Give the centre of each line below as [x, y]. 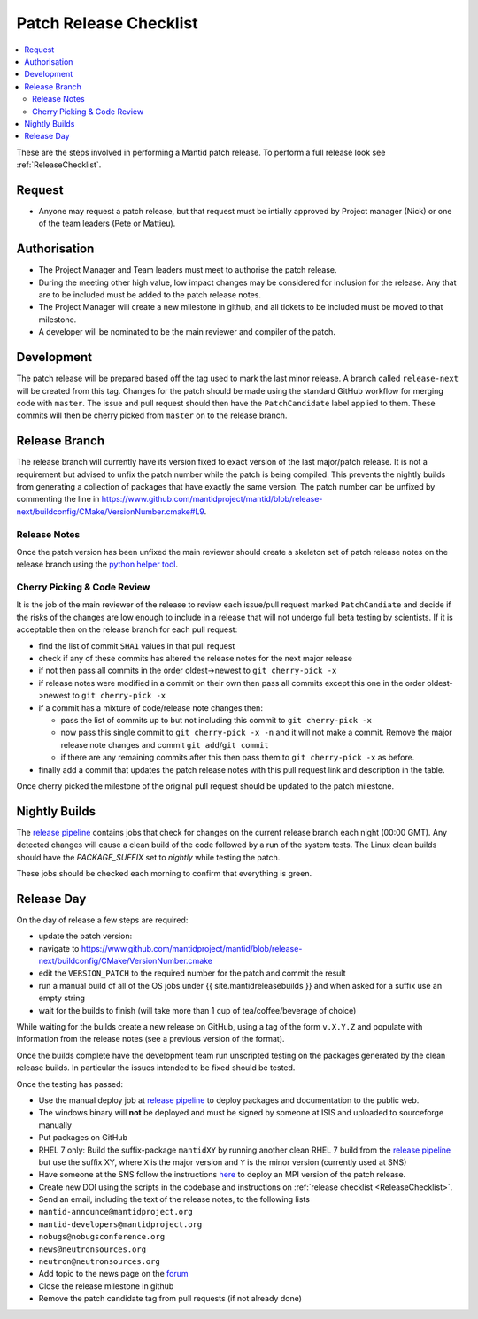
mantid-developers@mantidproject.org [120, 1224]
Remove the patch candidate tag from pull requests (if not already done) [170, 1299]
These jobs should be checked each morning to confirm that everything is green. [164, 873]
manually [55, 1125]
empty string [62, 998]
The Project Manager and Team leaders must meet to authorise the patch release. [188, 270]
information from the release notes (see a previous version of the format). [150, 1039]
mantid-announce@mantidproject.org [116, 1212]
